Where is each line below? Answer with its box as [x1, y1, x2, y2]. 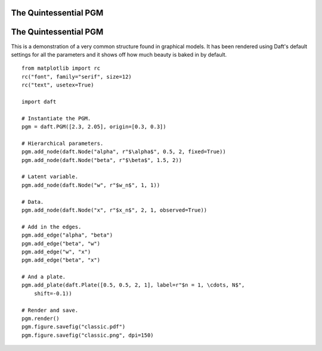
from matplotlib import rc [21, 65, 101, 72]
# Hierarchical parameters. [21, 140, 104, 147]
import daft [21, 98, 57, 105]
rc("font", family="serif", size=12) [21, 73, 132, 80]
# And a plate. [21, 274, 66, 280]
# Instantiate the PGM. [21, 115, 91, 122]
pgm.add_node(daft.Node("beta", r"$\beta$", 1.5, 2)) [21, 157, 182, 163]
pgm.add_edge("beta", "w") [21, 240, 101, 247]
